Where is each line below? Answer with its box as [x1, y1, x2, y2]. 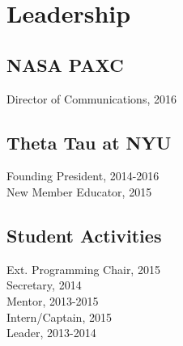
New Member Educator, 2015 [6, 183, 152, 200]
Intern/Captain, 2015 [6, 308, 112, 325]
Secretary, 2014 [6, 276, 82, 293]
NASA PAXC [6, 52, 124, 77]
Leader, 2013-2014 [6, 324, 96, 341]
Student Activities [6, 222, 162, 247]
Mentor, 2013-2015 [6, 292, 99, 309]
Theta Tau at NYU [6, 129, 172, 154]
